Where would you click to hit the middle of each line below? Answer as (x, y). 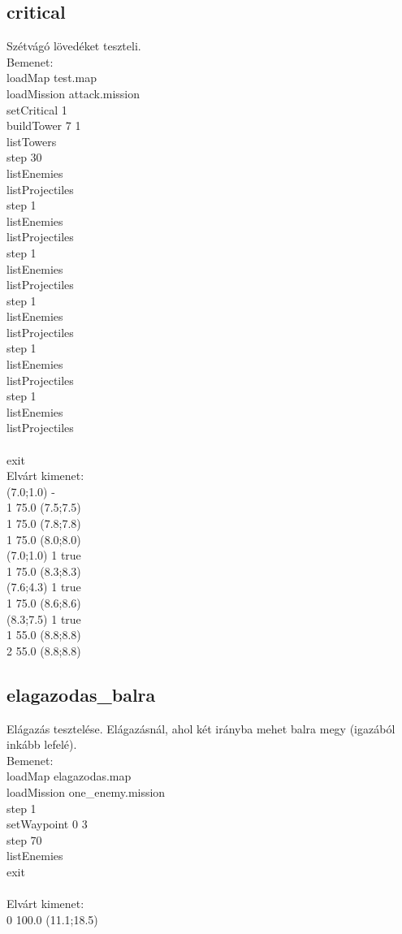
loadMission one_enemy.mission (86, 791)
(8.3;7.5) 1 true (44, 618)
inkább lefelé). (42, 744)
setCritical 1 (37, 109)
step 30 (24, 157)
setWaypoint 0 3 (47, 824)
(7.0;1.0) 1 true (44, 555)
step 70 (24, 839)
